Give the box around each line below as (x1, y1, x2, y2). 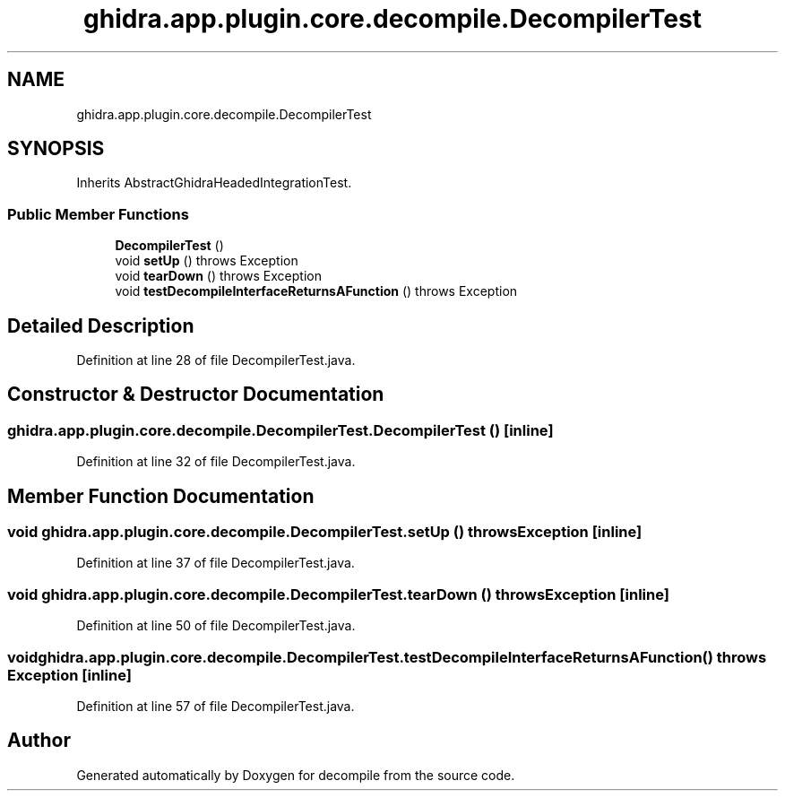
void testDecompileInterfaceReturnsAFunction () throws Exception (115, 283, 518, 299)
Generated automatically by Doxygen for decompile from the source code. (76, 767, 515, 783)
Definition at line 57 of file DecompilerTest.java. (76, 698, 355, 714)
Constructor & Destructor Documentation (7, 383, 384, 406)
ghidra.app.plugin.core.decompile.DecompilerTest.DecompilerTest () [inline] (7, 421, 554, 439)
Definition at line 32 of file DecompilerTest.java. (76, 454, 356, 470)
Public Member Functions (7, 204, 189, 223)
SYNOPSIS (7, 137, 105, 160)
